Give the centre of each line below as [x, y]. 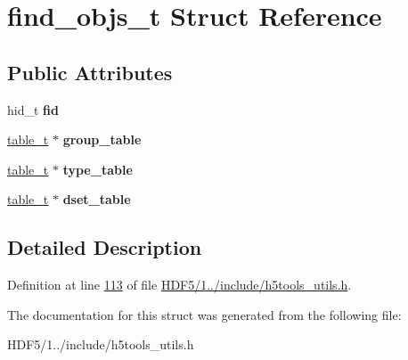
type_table [98, 169]
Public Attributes [90, 72]
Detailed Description [105, 247]
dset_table [97, 199]
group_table [102, 139]
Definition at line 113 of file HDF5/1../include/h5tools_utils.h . [180, 285]
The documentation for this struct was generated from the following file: [204, 314]
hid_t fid [33, 109]
